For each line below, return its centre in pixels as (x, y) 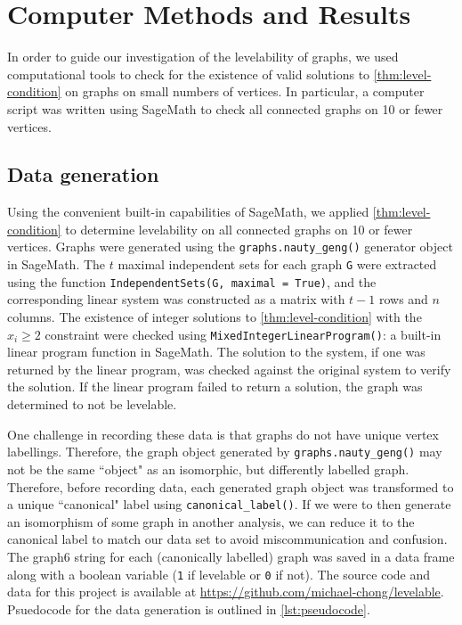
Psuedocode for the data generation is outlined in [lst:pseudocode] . (189, 609)
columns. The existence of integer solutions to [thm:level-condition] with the (215, 317)
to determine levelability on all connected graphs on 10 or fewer (239, 229)
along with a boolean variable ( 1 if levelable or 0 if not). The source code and (219, 574)
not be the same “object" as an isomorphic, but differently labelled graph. (208, 469)
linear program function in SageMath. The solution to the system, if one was (216, 352)
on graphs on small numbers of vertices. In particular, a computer (245, 91)
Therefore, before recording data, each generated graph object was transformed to (231, 486)
